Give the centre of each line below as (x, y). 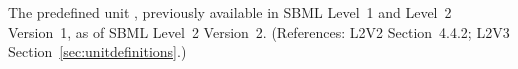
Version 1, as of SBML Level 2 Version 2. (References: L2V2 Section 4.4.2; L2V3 (259, 31)
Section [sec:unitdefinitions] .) (97, 51)
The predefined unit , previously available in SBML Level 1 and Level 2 (230, 12)
